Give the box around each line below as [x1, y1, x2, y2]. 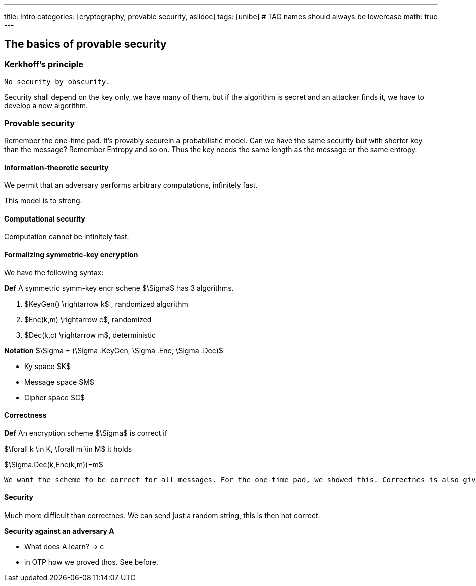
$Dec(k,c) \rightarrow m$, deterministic [24, 330, 156, 339]
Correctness [4, 411, 47, 420]
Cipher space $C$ [24, 393, 85, 402]
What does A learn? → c [24, 542, 104, 551]
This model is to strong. [4, 196, 82, 205]
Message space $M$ [24, 377, 94, 386]
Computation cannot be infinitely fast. [4, 232, 129, 241]
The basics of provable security [4, 38, 167, 51]
